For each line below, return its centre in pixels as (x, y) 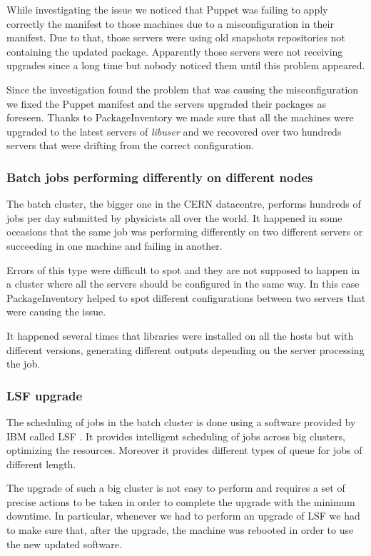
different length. (41, 464)
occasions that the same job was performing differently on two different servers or (185, 232)
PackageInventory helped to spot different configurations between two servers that (186, 297)
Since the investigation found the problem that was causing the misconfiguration (183, 89)
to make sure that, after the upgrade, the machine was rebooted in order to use (180, 530)
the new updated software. (64, 544)
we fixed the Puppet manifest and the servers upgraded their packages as (166, 103)
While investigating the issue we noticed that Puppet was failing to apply (167, 9)
